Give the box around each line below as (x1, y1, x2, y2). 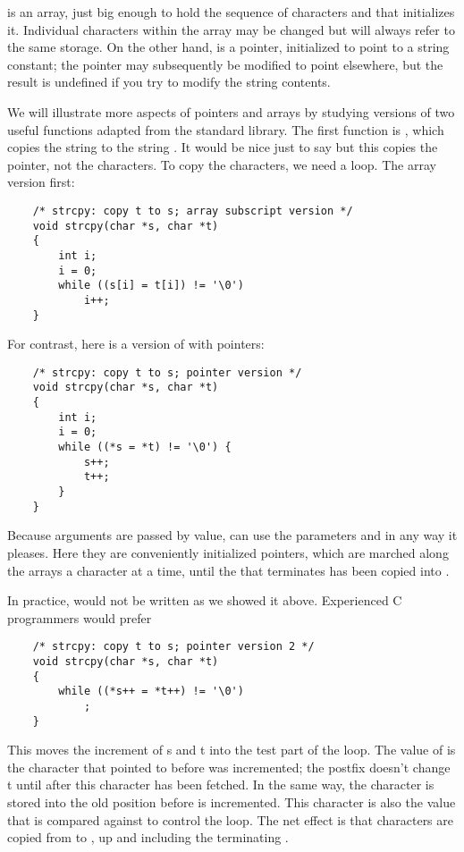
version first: (7, 173, 75, 191)
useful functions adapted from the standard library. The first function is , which (7, 120, 444, 139)
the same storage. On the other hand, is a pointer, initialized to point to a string (7, 38, 450, 56)
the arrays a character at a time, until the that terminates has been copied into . (7, 561, 450, 579)
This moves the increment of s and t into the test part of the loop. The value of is (7, 740, 456, 759)
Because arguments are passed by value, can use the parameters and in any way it (7, 526, 458, 544)
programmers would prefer (7, 608, 152, 627)
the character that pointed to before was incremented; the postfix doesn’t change (7, 757, 451, 776)
